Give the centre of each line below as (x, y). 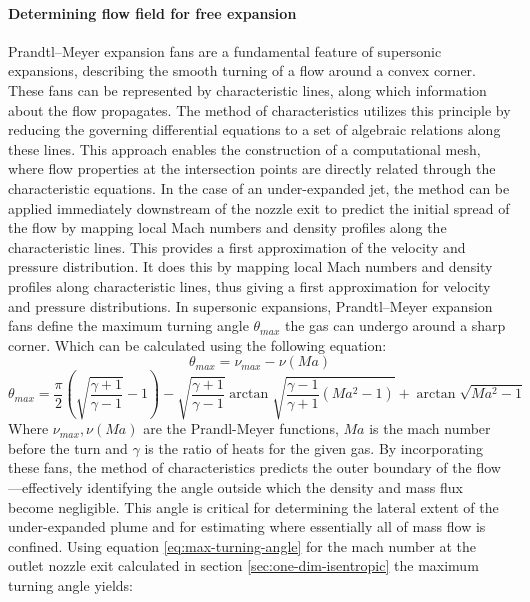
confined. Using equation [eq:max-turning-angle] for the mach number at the (242, 545)
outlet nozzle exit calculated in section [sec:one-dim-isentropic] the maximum (243, 565)
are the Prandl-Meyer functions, (241, 428)
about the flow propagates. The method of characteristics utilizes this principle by (259, 109)
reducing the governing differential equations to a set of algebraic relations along (254, 129)
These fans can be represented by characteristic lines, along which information (247, 89)
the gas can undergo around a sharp (395, 325)
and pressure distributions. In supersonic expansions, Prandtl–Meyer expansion (250, 305)
